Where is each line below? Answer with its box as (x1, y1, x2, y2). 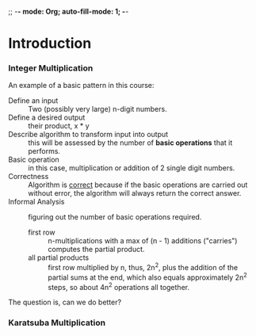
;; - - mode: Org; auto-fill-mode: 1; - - (8, 7, 129, 16)
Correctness (8, 172, 49, 181)
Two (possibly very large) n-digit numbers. (28, 105, 168, 114)
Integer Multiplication (8, 63, 94, 74)
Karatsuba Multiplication (8, 317, 105, 328)
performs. (28, 147, 61, 156)
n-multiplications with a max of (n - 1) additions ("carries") (48, 236, 238, 246)
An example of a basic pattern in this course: (8, 81, 155, 90)
